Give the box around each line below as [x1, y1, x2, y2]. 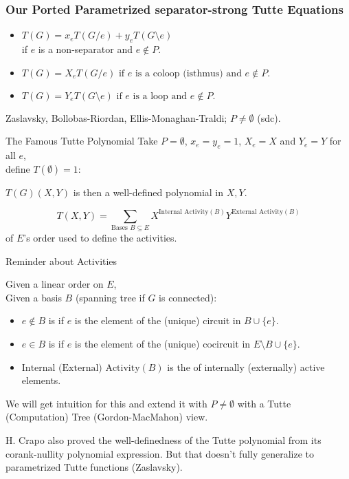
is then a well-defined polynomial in [73, 184, 224, 199]
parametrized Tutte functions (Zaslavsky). [5, 460, 183, 474]
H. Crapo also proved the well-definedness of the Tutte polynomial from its [5, 432, 322, 447]
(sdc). [257, 110, 281, 125]
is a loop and [133, 91, 188, 101]
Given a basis [5, 290, 62, 304]
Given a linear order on [5, 277, 104, 291]
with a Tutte [237, 396, 291, 410]
